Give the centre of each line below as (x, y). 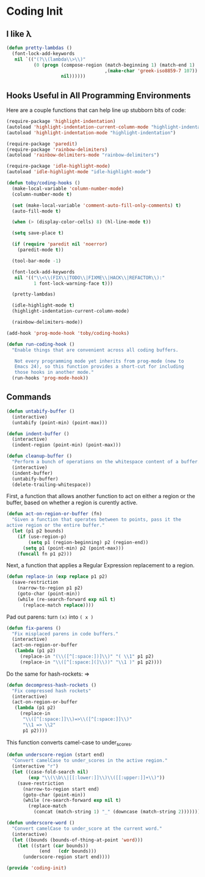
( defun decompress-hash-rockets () (52, 685)
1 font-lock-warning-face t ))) (73, 283)
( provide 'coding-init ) (37, 868)
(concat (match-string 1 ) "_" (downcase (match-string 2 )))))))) (118, 812)
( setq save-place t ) (38, 233)
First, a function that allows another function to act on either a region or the (101, 496)
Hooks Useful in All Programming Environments (99, 95)
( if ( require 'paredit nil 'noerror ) (60, 244)
